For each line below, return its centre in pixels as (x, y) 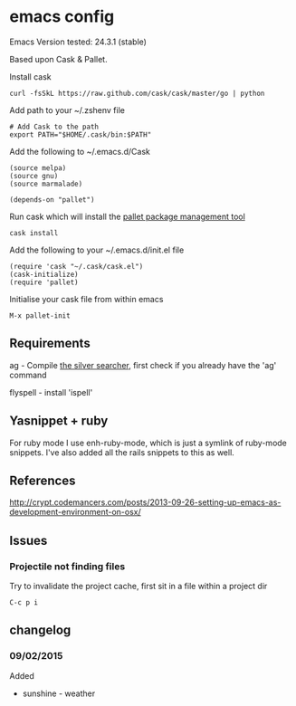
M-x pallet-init (40, 315)
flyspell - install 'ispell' (51, 392)
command (28, 375)
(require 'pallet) (44, 282)
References (43, 480)
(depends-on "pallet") (52, 200)
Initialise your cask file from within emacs (86, 299)
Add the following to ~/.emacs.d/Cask (80, 151)
